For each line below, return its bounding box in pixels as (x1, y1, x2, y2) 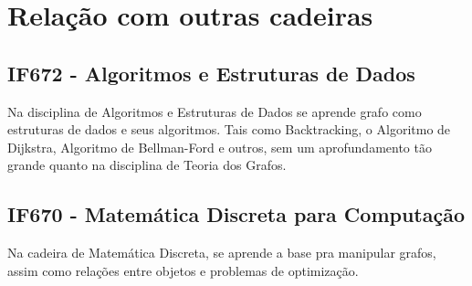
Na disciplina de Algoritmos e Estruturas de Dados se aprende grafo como (7, 101, 422, 121)
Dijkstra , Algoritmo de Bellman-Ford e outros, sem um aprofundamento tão (7, 137, 432, 156)
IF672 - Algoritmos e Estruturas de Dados (7, 58, 415, 87)
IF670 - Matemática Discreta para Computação (7, 200, 466, 228)
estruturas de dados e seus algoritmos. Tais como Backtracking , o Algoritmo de (7, 120, 451, 139)
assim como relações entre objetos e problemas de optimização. (7, 260, 359, 280)
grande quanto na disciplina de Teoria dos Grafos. (7, 155, 287, 175)
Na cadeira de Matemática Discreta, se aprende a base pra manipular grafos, (7, 243, 436, 262)
